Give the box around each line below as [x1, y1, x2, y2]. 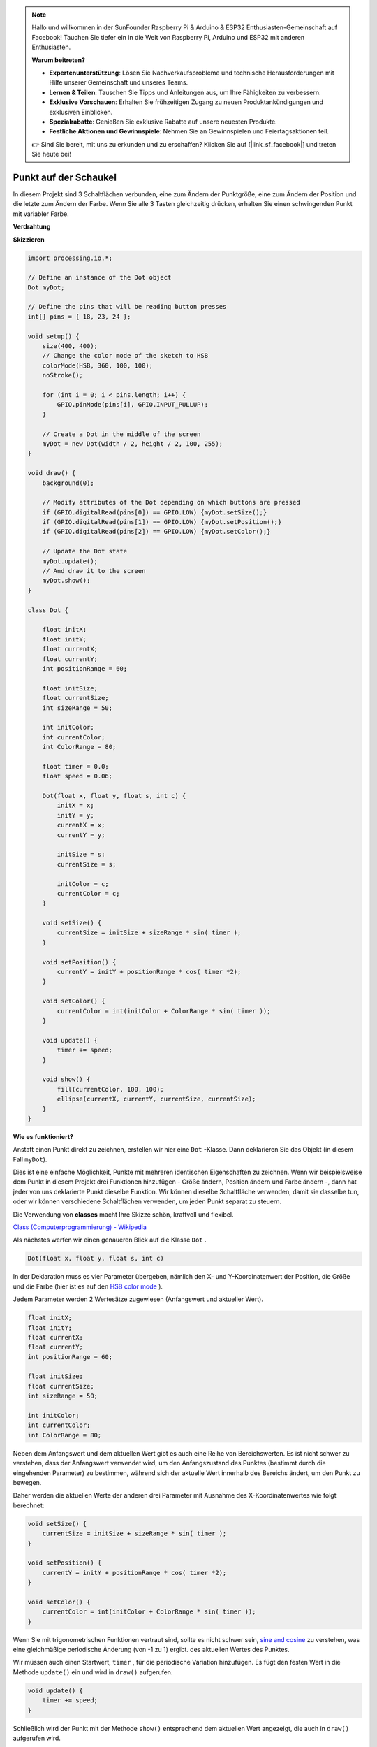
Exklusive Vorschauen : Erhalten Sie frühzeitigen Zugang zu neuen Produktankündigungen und [49, 98, 324, 106]
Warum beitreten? [31, 56, 86, 64]
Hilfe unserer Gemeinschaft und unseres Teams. [49, 78, 188, 87]
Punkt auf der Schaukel [13, 171, 117, 183]
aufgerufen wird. [13, 1734, 61, 1742]
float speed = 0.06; [42, 772, 113, 781]
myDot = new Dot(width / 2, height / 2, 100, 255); [42, 440, 223, 447]
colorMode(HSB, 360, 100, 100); [42, 361, 154, 370]
